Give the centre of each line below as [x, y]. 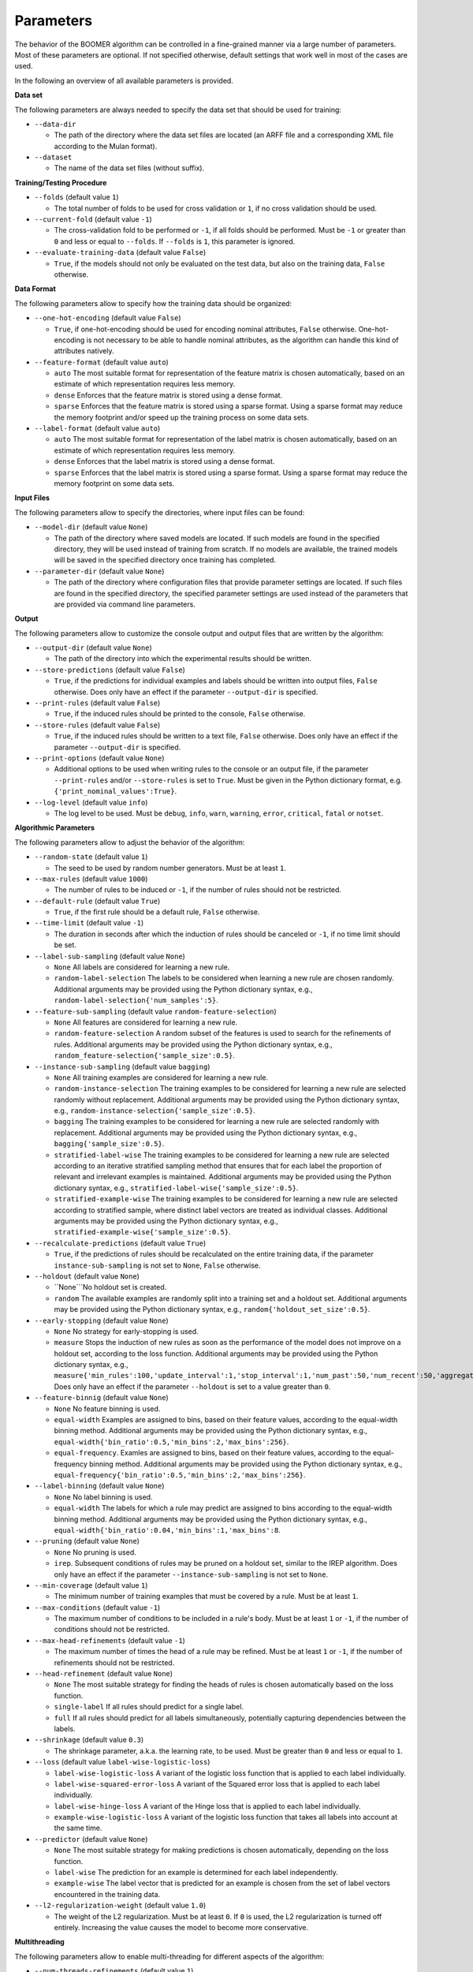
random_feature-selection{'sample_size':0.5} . [145, 1055]
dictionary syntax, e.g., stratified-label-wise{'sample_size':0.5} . [176, 1188]
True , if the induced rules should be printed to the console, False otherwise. [180, 714]
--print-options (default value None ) [99, 758]
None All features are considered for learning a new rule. [146, 1022]
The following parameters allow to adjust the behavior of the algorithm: [130, 842]
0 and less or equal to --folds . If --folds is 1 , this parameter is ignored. [175, 241]
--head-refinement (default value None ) [104, 1674]
